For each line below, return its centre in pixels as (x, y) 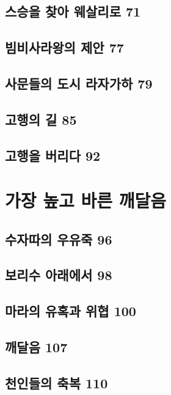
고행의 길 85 (41, 119)
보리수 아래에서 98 (59, 275)
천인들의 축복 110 (56, 382)
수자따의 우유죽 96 (59, 239)
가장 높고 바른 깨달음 (86, 200)
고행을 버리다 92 (53, 155)
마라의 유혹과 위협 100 (71, 311)
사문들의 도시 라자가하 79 (79, 83)
